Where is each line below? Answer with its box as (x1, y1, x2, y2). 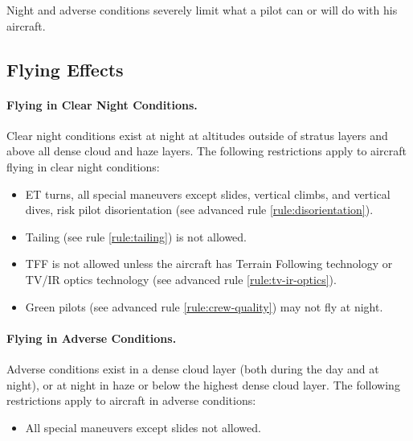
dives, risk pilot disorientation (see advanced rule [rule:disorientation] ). (25, 201, 374, 218)
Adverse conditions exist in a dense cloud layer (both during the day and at (6, 360, 379, 377)
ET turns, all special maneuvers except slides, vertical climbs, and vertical (25, 185, 391, 202)
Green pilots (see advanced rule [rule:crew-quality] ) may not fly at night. (25, 298, 383, 315)
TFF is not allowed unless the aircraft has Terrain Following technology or (25, 255, 393, 272)
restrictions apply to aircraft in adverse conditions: (6, 392, 256, 409)
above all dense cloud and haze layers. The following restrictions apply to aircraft (6, 142, 407, 159)
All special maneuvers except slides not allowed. (25, 418, 261, 435)
